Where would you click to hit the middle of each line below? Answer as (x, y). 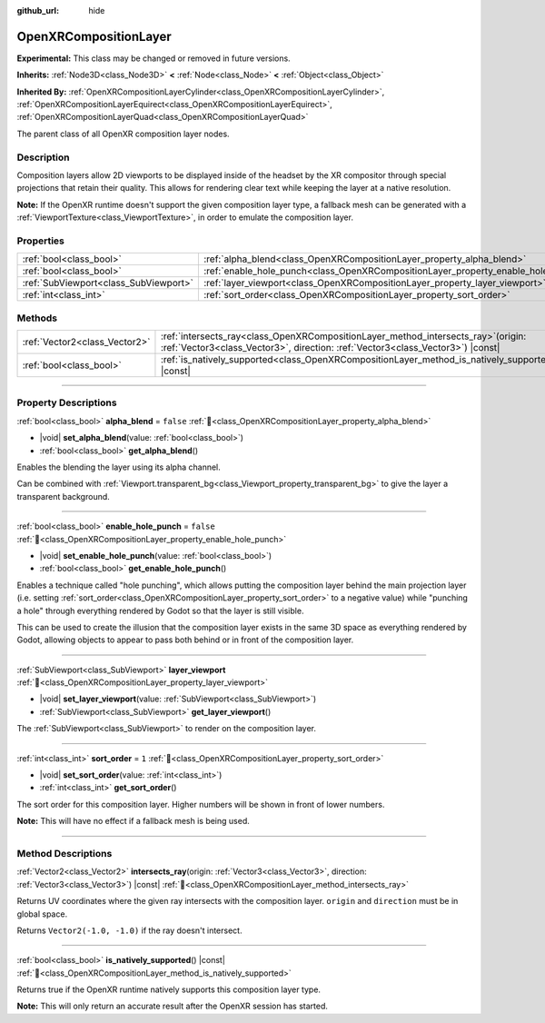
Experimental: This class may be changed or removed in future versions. (154, 58)
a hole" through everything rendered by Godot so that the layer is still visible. (160, 611)
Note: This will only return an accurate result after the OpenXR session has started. (173, 1006)
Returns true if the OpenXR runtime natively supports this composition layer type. (169, 989)
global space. (42, 914)
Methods (37, 318)
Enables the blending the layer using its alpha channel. (119, 467)
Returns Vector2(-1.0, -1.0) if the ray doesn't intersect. (129, 930)
